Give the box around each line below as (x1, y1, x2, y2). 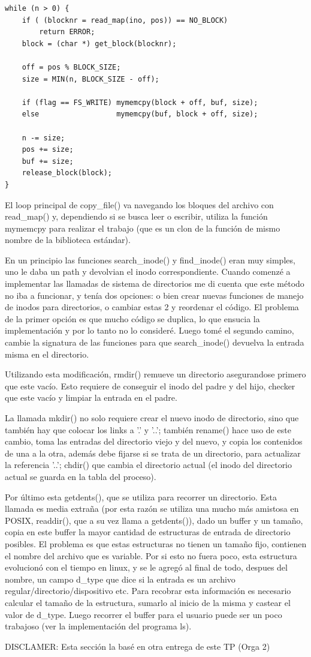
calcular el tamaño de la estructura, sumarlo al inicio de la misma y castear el (5, 596, 291, 608)
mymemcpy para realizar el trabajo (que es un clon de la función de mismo (5, 221, 280, 234)
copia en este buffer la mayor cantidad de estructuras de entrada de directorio (5, 526, 291, 538)
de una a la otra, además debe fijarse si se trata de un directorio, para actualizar (5, 446, 301, 459)
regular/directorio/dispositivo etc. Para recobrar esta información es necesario (5, 584, 291, 597)
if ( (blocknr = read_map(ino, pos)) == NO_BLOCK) (22, 16, 228, 25)
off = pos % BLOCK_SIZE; (22, 62, 121, 71)
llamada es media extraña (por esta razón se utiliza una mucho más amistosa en (5, 502, 299, 515)
